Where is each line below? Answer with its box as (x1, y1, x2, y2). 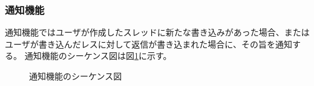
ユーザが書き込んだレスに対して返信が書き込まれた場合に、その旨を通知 (5, 37, 292, 50)
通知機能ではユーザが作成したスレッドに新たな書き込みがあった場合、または (5, 26, 310, 38)
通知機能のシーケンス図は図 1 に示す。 (24, 49, 172, 62)
